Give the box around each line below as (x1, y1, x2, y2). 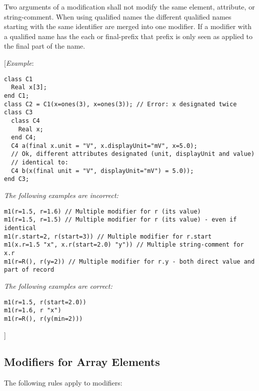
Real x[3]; (11, 84, 47, 91)
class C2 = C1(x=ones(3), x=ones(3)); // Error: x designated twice (4, 100, 237, 108)
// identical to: (11, 159, 68, 166)
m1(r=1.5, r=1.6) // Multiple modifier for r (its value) (4, 208, 201, 215)
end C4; (11, 134, 36, 141)
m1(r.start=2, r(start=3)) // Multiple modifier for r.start (4, 233, 212, 240)
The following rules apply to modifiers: (4, 377, 122, 388)
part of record (4, 266, 54, 274)
